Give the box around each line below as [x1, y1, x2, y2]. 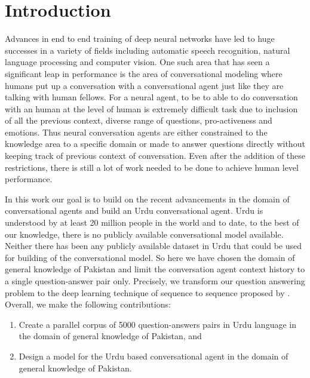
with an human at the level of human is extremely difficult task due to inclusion [5, 102, 298, 115]
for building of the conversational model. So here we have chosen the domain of [5, 251, 295, 263]
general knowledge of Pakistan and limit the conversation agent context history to [5, 263, 305, 275]
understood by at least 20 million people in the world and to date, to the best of [5, 216, 299, 229]
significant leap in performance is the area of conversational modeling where [5, 67, 283, 79]
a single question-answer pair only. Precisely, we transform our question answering [5, 275, 305, 287]
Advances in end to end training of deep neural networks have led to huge [5, 32, 275, 45]
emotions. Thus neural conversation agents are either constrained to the [5, 125, 268, 138]
